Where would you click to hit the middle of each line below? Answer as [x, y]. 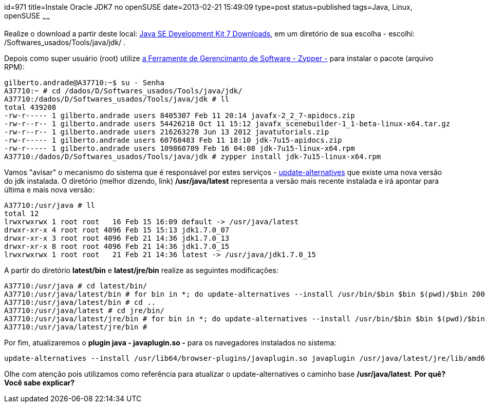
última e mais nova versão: [49, 189]
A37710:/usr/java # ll [50, 205]
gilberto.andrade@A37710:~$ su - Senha [84, 82]
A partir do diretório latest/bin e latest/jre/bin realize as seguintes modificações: [141, 270]
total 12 [22, 213]
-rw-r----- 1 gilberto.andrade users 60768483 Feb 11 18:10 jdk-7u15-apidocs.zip [173, 140]
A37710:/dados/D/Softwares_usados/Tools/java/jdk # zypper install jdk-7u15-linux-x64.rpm [193, 156]
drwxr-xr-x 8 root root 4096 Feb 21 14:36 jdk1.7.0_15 [117, 246]
